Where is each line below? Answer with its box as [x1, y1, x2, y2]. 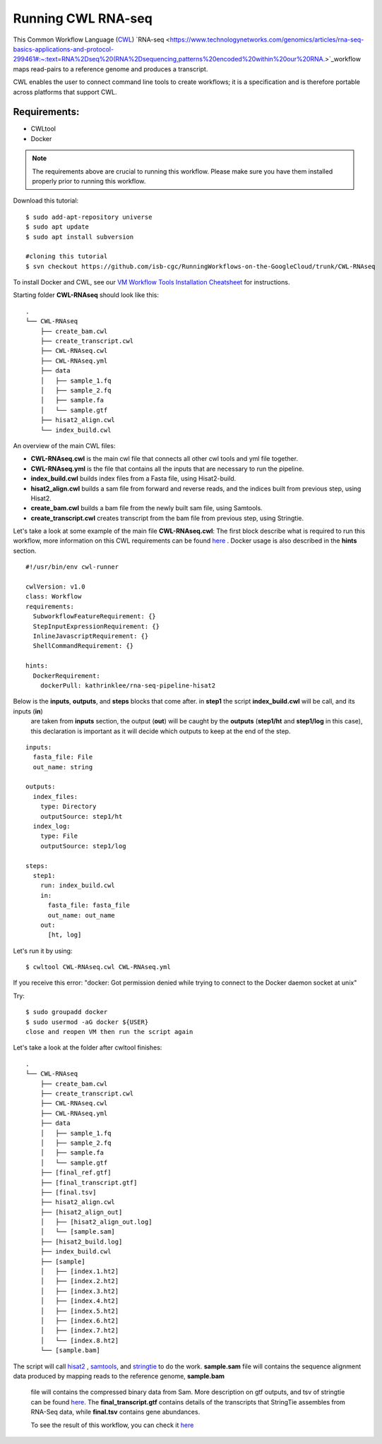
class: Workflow [25, 593, 82, 601]
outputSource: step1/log [40, 842, 126, 850]
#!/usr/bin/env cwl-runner [25, 563, 119, 571]
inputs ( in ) [13, 706, 44, 716]
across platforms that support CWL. [13, 88, 117, 96]
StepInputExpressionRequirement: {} [32, 622, 160, 630]
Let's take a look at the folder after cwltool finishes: [13, 1043, 162, 1052]
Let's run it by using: [13, 946, 73, 955]
